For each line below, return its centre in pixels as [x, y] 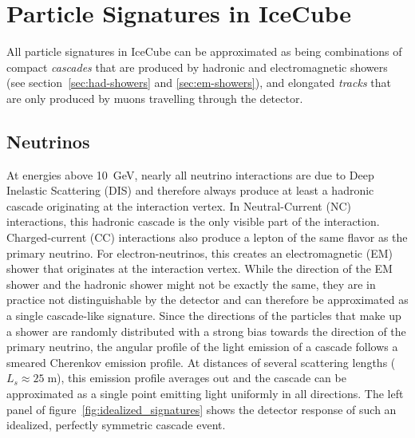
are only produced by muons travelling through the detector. [155, 98]
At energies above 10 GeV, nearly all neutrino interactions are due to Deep [190, 174]
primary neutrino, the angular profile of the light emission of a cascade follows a [202, 347]
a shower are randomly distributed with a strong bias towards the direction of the [206, 331]
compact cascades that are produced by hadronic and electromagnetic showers [197, 67]
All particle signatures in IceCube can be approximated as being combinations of [204, 51]
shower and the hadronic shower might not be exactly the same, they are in [191, 284]
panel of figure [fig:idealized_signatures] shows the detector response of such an [202, 409]
